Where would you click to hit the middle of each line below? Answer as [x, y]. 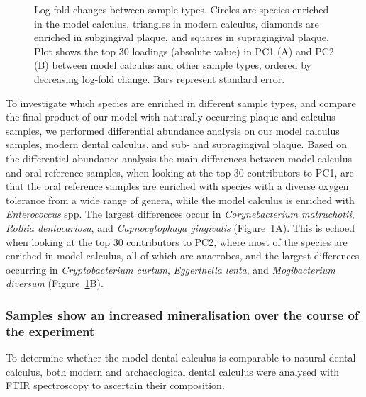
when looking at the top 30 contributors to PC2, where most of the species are [177, 241]
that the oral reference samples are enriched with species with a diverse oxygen [177, 186]
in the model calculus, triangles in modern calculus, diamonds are [177, 23]
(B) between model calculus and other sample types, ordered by [173, 65]
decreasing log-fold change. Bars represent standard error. [160, 78]
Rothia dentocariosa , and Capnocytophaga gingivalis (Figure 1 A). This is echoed [181, 227]
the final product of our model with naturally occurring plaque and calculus [171, 117]
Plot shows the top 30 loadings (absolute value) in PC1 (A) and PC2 [184, 51]
